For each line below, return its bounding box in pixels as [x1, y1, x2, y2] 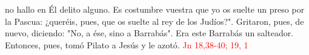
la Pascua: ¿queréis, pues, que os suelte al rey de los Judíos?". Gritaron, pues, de [5, 15, 304, 27]
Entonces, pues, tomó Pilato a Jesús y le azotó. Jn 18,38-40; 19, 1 [5, 38, 248, 51]
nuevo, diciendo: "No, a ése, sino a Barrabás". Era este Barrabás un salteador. [5, 27, 294, 39]
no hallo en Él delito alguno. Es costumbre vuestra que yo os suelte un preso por [5, 3, 305, 15]
